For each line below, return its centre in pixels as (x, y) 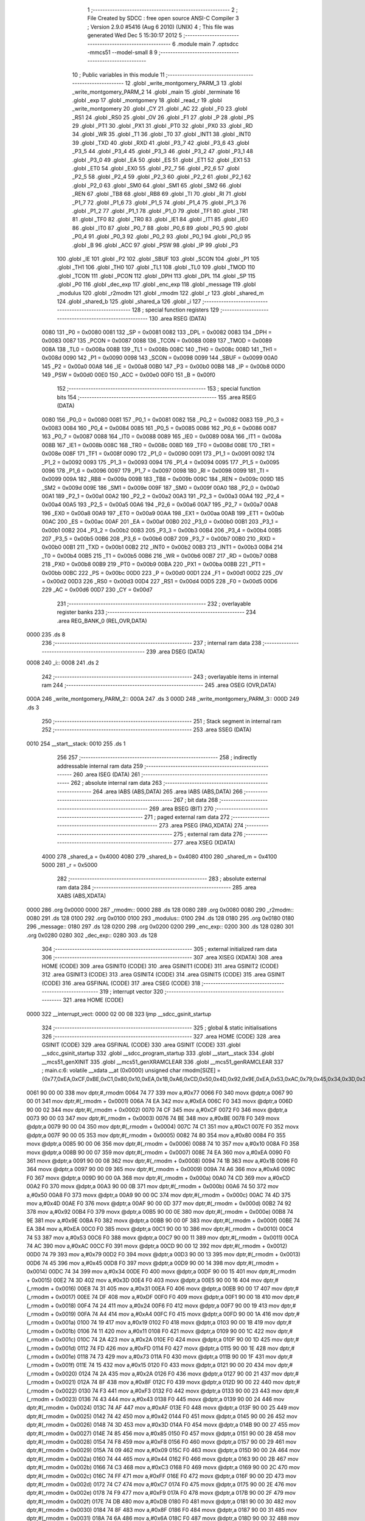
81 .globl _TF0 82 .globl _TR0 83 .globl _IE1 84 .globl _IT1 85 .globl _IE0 (160, 220)
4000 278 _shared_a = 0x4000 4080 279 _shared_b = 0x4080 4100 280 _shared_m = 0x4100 (159, 856)
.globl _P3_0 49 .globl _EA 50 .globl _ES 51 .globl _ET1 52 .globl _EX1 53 (161, 160)
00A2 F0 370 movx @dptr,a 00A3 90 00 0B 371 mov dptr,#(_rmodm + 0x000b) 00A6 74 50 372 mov (153, 1186)
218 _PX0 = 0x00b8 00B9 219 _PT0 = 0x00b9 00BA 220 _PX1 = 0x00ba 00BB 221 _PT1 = (154, 564)
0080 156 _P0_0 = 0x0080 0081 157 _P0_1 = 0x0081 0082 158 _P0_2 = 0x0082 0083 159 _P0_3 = (163, 419)
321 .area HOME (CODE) (93, 1000)
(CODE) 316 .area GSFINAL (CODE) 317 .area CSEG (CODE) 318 (121, 983)
